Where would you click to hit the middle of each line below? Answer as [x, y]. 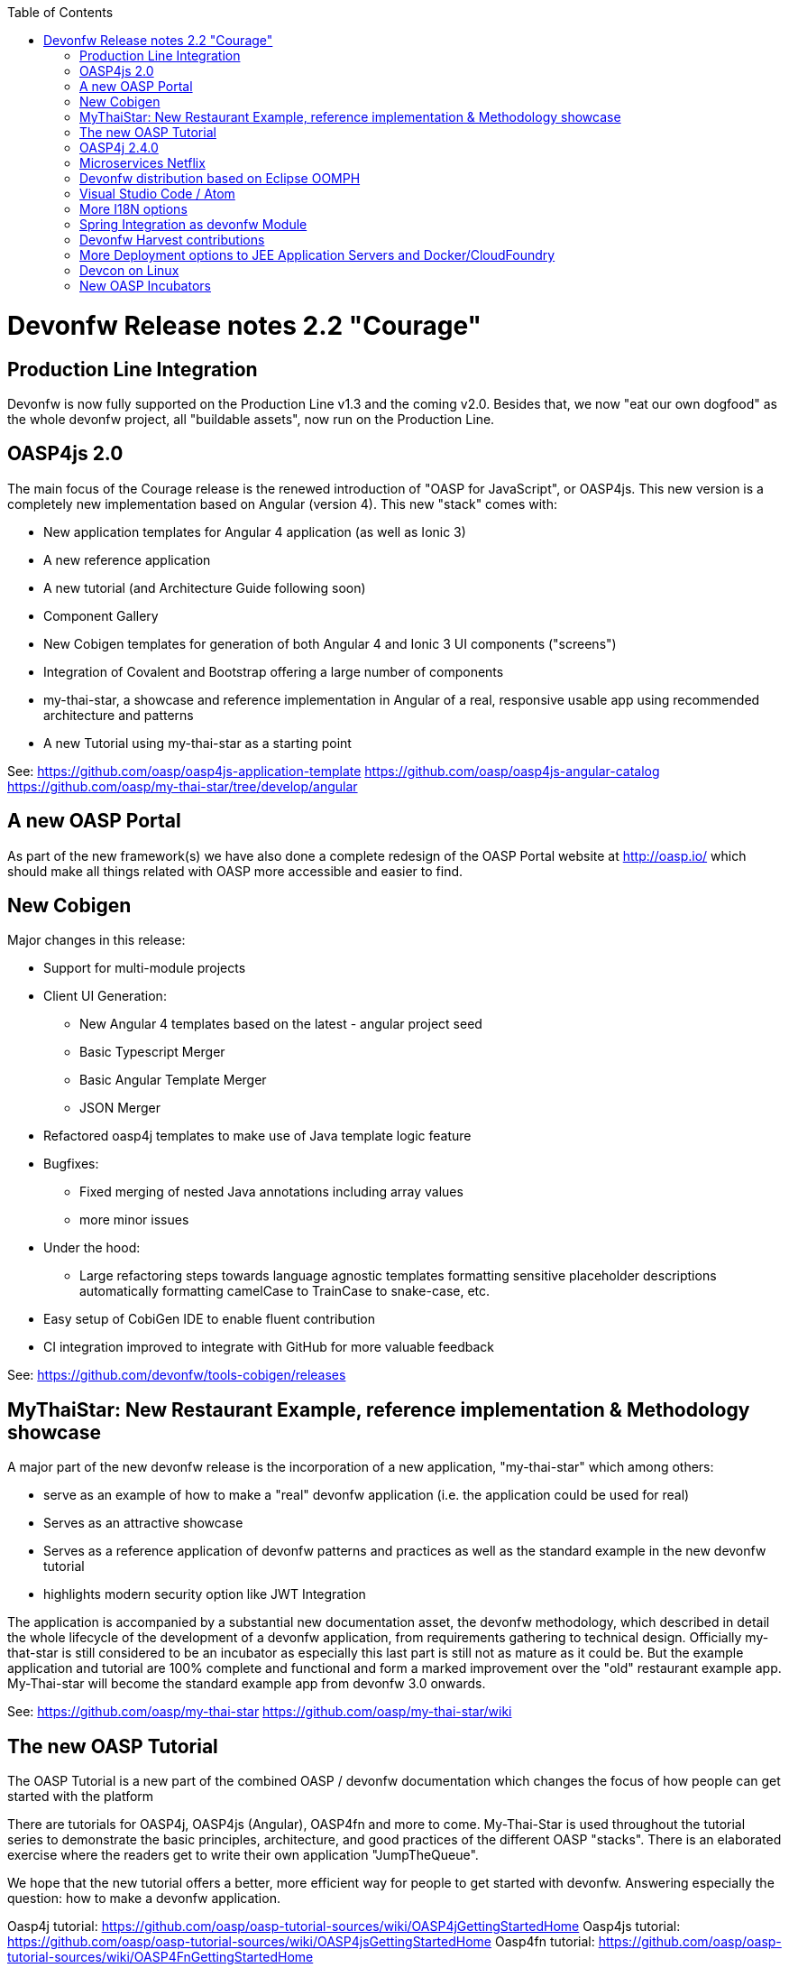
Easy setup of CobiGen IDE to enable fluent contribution [209, 1319]
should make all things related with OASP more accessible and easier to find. [235, 871]
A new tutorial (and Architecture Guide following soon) [205, 587]
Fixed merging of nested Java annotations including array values [271, 1192]
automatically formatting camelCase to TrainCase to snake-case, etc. [285, 1291]
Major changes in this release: [96, 940]
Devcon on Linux [129, 270]
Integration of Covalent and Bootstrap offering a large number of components [274, 671]
